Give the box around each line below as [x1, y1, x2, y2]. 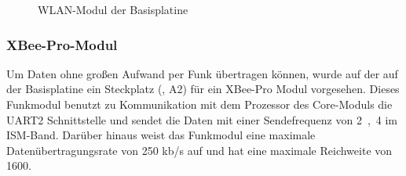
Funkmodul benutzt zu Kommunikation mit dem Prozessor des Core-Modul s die [6, 96, 393, 112]
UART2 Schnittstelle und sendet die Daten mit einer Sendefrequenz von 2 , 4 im [6, 111, 398, 128]
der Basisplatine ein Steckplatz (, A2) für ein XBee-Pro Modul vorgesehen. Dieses [6, 81, 400, 97]
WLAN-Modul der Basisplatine [38, 2, 188, 17]
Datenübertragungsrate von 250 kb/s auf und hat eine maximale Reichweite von [6, 142, 393, 158]
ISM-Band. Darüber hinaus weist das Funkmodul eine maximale [6, 127, 316, 143]
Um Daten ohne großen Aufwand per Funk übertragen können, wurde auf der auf [6, 65, 398, 81]
